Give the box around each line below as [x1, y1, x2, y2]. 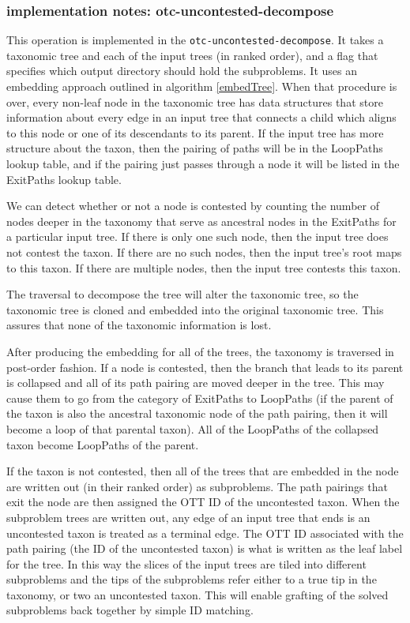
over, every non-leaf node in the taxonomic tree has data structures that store [6, 93, 383, 110]
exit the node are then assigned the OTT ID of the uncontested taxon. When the [6, 494, 400, 510]
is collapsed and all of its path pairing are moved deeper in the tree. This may [6, 374, 385, 391]
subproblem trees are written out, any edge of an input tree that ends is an [6, 509, 371, 525]
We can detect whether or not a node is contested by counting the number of [6, 197, 379, 214]
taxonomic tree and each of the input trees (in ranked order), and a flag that [6, 47, 378, 63]
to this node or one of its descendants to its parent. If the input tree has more [6, 124, 384, 141]
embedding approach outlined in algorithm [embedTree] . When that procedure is [6, 78, 397, 95]
